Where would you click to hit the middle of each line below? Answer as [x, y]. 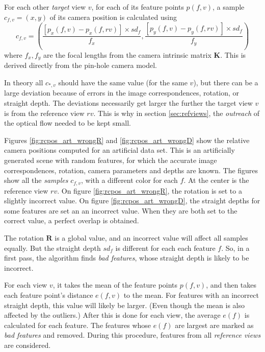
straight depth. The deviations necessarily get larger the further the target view [128, 103]
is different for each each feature [165, 248]
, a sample [229, 7]
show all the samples [36, 180]
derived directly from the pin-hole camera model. [81, 65]
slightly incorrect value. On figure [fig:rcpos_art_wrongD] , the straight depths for [132, 201]
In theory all [24, 83]
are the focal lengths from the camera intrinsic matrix [127, 54]
